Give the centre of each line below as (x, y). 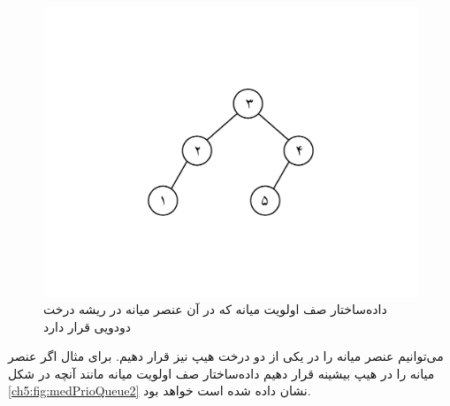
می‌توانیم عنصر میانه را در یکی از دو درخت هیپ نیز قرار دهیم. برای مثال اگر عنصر (226, 356)
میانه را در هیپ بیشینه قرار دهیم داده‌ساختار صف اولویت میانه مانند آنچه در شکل (221, 373)
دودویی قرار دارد (88, 326)
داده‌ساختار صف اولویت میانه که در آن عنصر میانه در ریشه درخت (215, 309)
